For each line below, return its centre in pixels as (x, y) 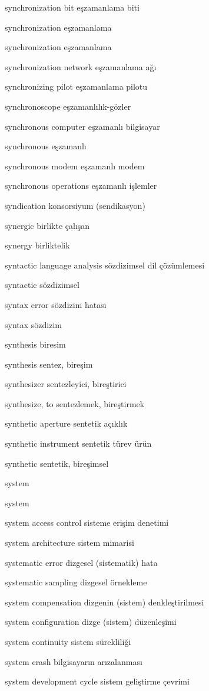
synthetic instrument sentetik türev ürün (78, 443)
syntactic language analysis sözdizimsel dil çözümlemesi (105, 265)
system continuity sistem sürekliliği (68, 641)
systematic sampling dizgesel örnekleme (76, 582)
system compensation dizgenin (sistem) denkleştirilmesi (104, 602)
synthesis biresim (35, 344)
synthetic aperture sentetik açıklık (66, 423)
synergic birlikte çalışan (47, 225)
